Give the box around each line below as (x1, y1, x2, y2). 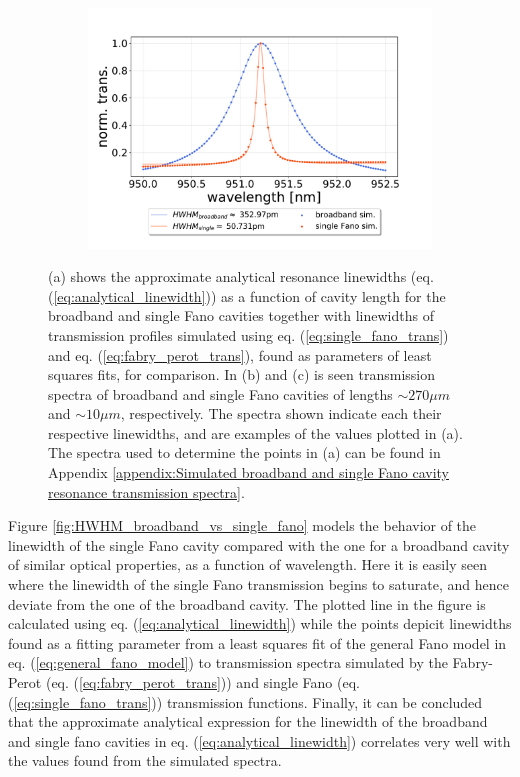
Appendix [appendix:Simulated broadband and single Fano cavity (48, 462, 449, 483)
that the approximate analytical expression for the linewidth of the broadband (8, 711, 488, 732)
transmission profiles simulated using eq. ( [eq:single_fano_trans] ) (48, 324, 449, 345)
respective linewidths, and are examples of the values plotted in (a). (48, 422, 463, 443)
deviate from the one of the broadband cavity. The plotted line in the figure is (8, 593, 486, 614)
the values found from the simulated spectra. (8, 750, 282, 771)
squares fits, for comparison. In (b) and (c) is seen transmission (48, 364, 436, 385)
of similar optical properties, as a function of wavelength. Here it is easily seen (8, 554, 487, 575)
